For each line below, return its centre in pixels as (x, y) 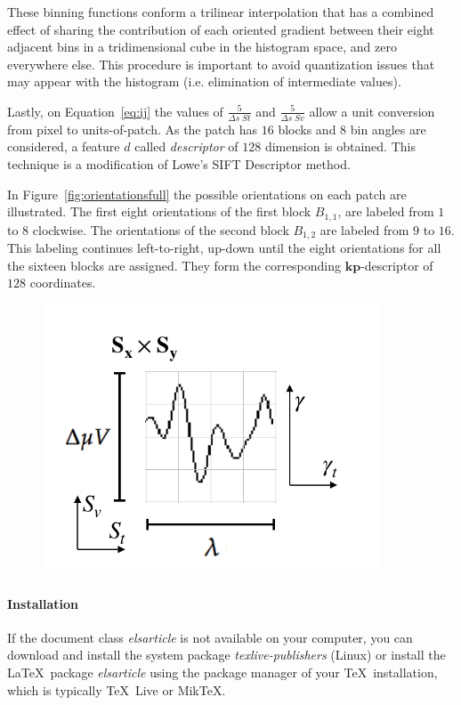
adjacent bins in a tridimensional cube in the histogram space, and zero (202, 47)
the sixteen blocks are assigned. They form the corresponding (174, 265)
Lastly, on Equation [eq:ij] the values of (115, 111)
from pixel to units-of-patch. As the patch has (133, 129)
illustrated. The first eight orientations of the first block (159, 211)
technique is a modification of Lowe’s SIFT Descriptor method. (179, 163)
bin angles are (388, 129)
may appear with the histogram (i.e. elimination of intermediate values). (204, 81)
